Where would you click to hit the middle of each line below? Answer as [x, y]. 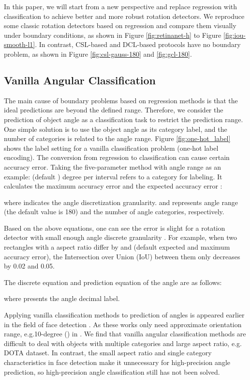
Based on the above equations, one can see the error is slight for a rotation [115, 228]
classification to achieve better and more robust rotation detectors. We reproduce [124, 16]
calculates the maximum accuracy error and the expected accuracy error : [113, 186]
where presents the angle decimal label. [62, 298]
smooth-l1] [20, 44]
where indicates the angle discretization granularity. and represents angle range [121, 202]
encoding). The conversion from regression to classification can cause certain [117, 157]
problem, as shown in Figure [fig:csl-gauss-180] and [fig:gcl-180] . [98, 54]
